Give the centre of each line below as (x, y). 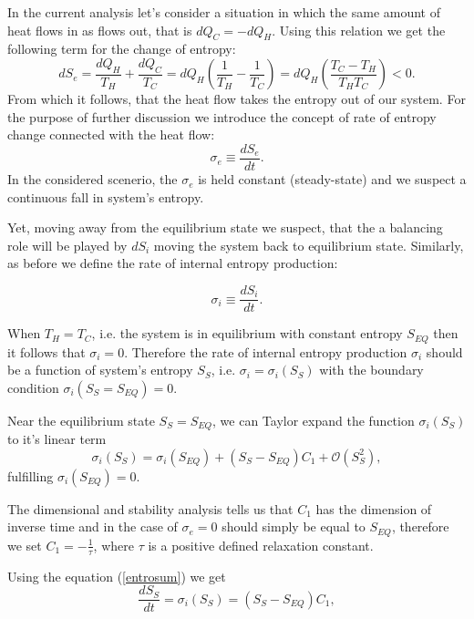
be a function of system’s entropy (100, 370)
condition (33, 387)
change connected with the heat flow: (111, 134)
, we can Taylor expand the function (314, 420)
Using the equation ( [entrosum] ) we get (117, 576)
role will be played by (67, 245)
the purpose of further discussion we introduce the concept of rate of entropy (222, 116)
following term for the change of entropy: (122, 49)
